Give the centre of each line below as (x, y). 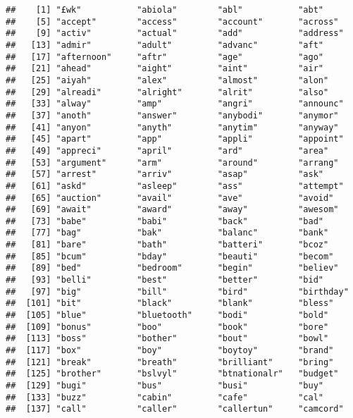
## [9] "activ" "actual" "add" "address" (175, 33)
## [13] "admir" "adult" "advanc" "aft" (165, 45)
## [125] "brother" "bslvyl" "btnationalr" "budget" (172, 374)
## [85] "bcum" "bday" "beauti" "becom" (170, 256)
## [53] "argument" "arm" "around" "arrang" (172, 162)
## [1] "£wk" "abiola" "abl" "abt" (165, 10)
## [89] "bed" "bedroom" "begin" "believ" (172, 268)
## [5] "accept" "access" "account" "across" (172, 21)
